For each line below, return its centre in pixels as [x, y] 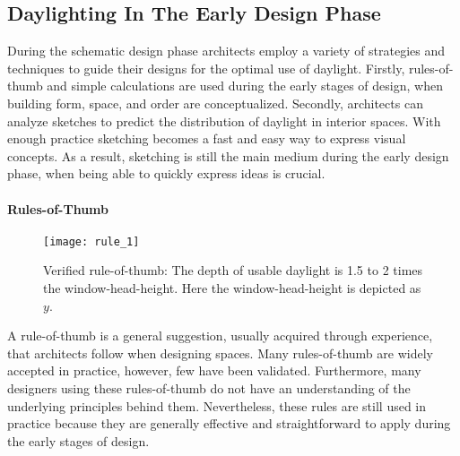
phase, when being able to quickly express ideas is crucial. [166, 173]
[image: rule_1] [91, 241]
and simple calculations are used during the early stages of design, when [245, 86]
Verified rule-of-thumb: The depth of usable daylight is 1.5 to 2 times [233, 270]
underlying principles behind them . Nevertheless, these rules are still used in [217, 405]
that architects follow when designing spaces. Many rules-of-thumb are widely [220, 353]
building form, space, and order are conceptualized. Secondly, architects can [215, 103]
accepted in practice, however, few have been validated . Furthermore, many [214, 370]
